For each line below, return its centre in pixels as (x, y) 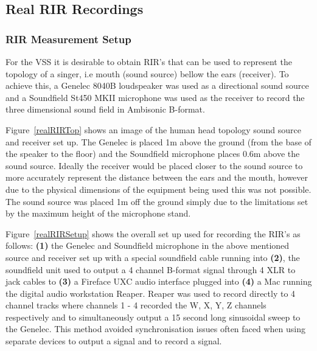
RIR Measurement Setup (68, 39)
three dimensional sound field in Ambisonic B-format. (105, 109)
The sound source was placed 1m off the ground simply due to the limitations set (157, 201)
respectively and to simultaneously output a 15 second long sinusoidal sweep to (153, 317)
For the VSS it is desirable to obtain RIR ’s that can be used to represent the (149, 61)
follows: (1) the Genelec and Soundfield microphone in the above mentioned (148, 245)
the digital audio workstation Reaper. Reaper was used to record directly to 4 (151, 293)
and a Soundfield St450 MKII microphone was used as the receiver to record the (155, 97)
